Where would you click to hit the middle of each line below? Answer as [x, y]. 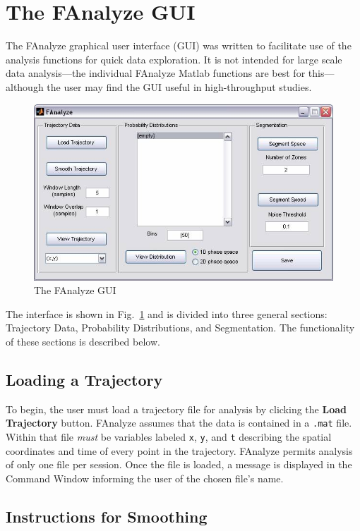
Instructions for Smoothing [107, 516]
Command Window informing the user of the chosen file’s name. [145, 478]
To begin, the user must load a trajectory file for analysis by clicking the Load [176, 409]
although [25, 86]
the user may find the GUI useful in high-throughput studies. [179, 86]
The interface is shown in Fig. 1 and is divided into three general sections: [167, 313]
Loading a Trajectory [84, 380]
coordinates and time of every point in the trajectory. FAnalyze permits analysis [179, 450]
